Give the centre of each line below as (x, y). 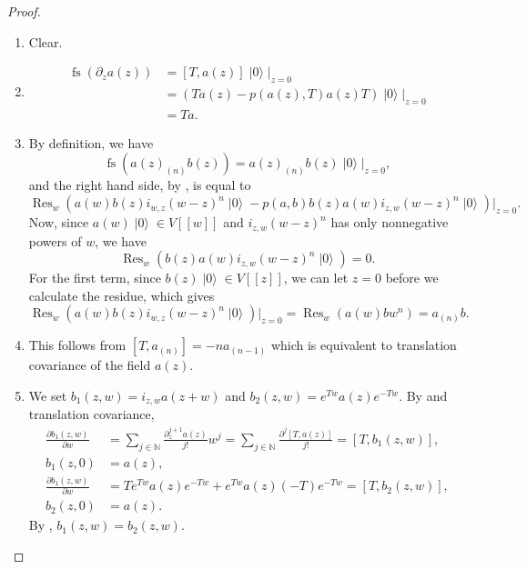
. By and (423, 395)
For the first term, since (95, 278)
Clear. (46, 41)
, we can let (316, 278)
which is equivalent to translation (364, 345)
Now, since (59, 222)
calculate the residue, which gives (122, 295)
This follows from (77, 345)
